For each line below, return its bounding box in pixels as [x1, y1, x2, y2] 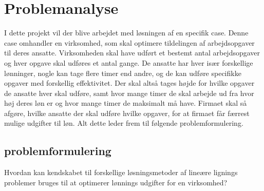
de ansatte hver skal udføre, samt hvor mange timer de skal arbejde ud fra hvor [4, 87, 254, 98]
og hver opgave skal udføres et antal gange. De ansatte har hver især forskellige [4, 57, 253, 68]
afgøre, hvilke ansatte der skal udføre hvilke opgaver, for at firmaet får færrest [4, 107, 250, 118]
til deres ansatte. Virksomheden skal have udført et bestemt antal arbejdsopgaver [4, 47, 260, 58]
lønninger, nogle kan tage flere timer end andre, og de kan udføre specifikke [4, 67, 241, 78]
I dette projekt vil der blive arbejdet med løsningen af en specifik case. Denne [4, 27, 249, 38]
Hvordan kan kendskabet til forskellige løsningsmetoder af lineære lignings [4, 167, 238, 178]
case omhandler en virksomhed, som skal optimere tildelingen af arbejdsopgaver [4, 37, 255, 48]
